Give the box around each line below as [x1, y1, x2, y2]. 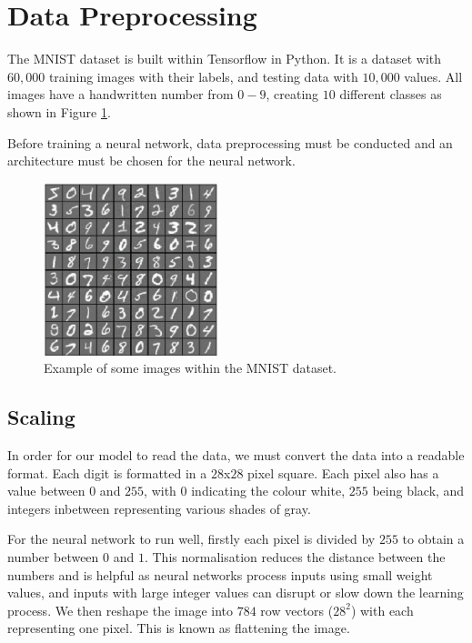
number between [7, 547, 99, 566]
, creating [266, 85, 319, 104]
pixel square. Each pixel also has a [247, 463, 439, 482]
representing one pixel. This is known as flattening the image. [7, 618, 350, 638]
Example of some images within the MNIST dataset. [44, 358, 337, 377]
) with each [350, 600, 414, 619]
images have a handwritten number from [7, 85, 234, 104]
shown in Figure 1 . [7, 102, 111, 121]
